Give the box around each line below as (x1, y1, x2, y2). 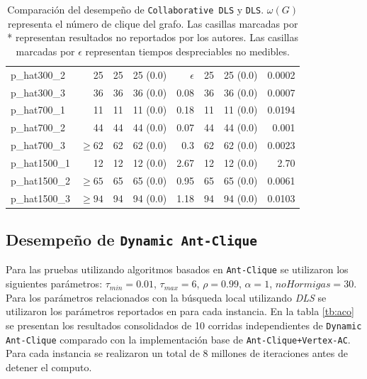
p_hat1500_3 (11, 190, 71, 205)
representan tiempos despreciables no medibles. (85, 43, 290, 58)
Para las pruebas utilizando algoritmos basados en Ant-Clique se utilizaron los (6, 262, 349, 277)
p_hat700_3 (11, 138, 66, 153)
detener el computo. (6, 359, 92, 374)
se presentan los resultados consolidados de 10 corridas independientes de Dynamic (6, 317, 362, 332)
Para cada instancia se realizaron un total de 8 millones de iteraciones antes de (6, 346, 348, 361)
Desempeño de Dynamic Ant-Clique (6, 229, 257, 251)
